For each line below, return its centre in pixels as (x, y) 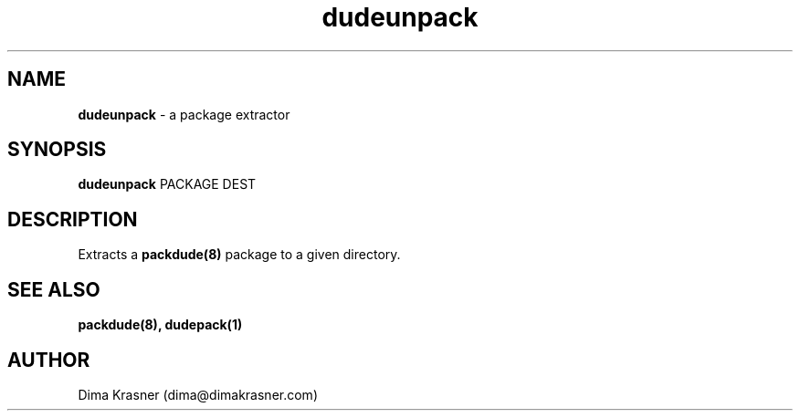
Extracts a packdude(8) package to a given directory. (239, 255)
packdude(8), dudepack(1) (160, 325)
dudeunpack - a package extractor (184, 114)
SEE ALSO (54, 289)
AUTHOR (49, 360)
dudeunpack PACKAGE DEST (167, 184)
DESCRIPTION (73, 219)
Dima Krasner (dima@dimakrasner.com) (198, 394)
